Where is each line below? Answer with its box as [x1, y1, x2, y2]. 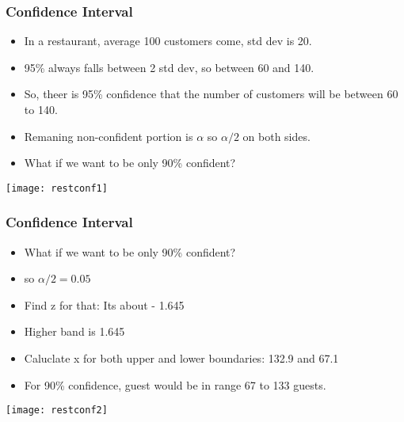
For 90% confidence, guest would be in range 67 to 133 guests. [24, 376, 326, 393]
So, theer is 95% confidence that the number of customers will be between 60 [24, 86, 398, 102]
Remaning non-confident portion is [24, 127, 193, 144]
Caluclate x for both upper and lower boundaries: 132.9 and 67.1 [24, 350, 339, 367]
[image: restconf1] [6, 182, 108, 194]
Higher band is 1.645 [24, 323, 125, 340]
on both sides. [242, 127, 311, 144]
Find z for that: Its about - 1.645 [24, 296, 185, 313]
